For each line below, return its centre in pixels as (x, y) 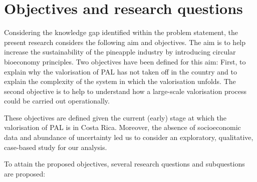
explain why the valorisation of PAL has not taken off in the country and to (120, 71)
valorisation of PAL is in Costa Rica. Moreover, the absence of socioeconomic (122, 127)
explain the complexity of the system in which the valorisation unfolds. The (120, 81)
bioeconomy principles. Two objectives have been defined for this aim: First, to (125, 61)
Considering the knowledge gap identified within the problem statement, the (121, 32)
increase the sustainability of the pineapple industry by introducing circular (120, 52)
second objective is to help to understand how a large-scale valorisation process (125, 91)
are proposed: (25, 173)
